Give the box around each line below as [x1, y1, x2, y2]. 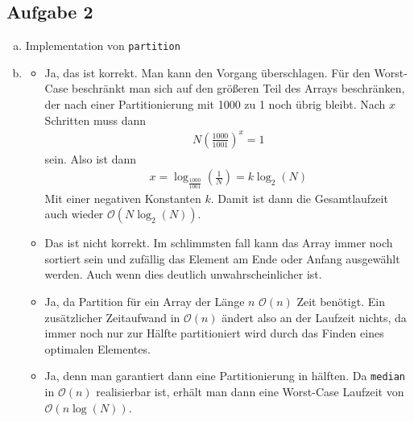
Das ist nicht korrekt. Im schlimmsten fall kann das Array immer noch [44, 234, 393, 251]
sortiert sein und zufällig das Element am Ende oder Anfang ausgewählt [44, 250, 400, 267]
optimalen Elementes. [44, 340, 151, 357]
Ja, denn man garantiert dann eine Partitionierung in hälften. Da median [44, 367, 406, 384]
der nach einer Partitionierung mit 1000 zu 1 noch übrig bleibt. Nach [44, 96, 386, 113]
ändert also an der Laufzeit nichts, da [221, 308, 407, 325]
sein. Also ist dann [44, 150, 136, 167]
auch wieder [44, 205, 104, 222]
